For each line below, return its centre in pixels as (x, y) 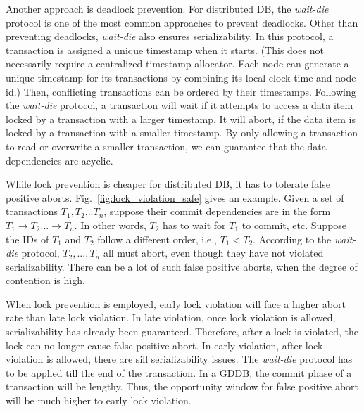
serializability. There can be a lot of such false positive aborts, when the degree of (182, 266)
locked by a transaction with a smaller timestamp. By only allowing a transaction (182, 133)
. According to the (292, 239)
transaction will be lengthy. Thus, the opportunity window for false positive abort (182, 386)
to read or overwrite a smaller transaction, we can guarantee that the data (166, 146)
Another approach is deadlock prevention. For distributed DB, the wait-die (167, 8)
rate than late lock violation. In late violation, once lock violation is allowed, (171, 317)
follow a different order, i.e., (157, 239)
